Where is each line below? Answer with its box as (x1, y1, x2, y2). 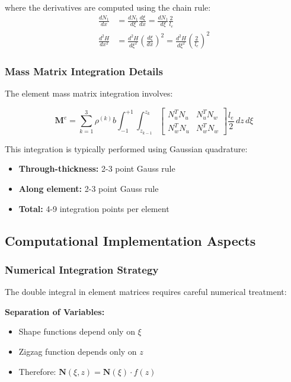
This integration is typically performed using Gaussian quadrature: (5, 142, 248, 155)
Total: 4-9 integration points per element (18, 202, 170, 214)
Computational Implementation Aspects (5, 231, 256, 249)
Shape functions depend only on (18, 325, 135, 338)
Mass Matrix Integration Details (5, 64, 163, 79)
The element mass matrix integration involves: (5, 87, 173, 99)
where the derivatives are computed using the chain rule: (5, 1, 211, 13)
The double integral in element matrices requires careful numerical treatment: (5, 285, 287, 298)
